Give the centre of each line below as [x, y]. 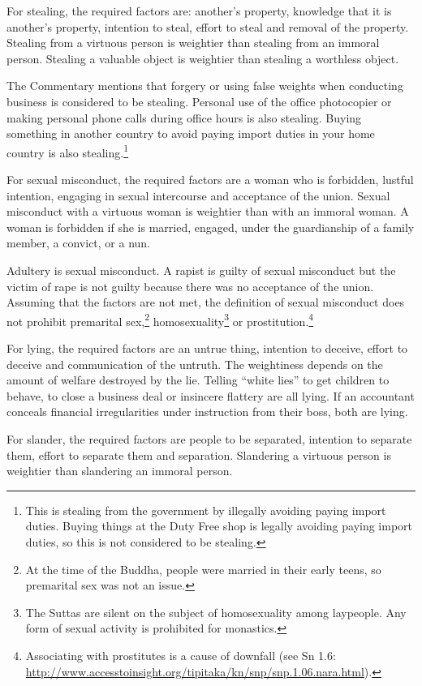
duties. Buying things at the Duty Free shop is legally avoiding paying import [219, 526]
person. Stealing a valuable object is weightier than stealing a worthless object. [203, 58]
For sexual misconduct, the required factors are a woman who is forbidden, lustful [210, 179]
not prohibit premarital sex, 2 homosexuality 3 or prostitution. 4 [160, 319]
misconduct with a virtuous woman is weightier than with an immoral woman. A [208, 211]
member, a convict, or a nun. [79, 243]
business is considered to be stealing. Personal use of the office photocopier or [199, 101]
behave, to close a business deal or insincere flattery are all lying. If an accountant [211, 395]
